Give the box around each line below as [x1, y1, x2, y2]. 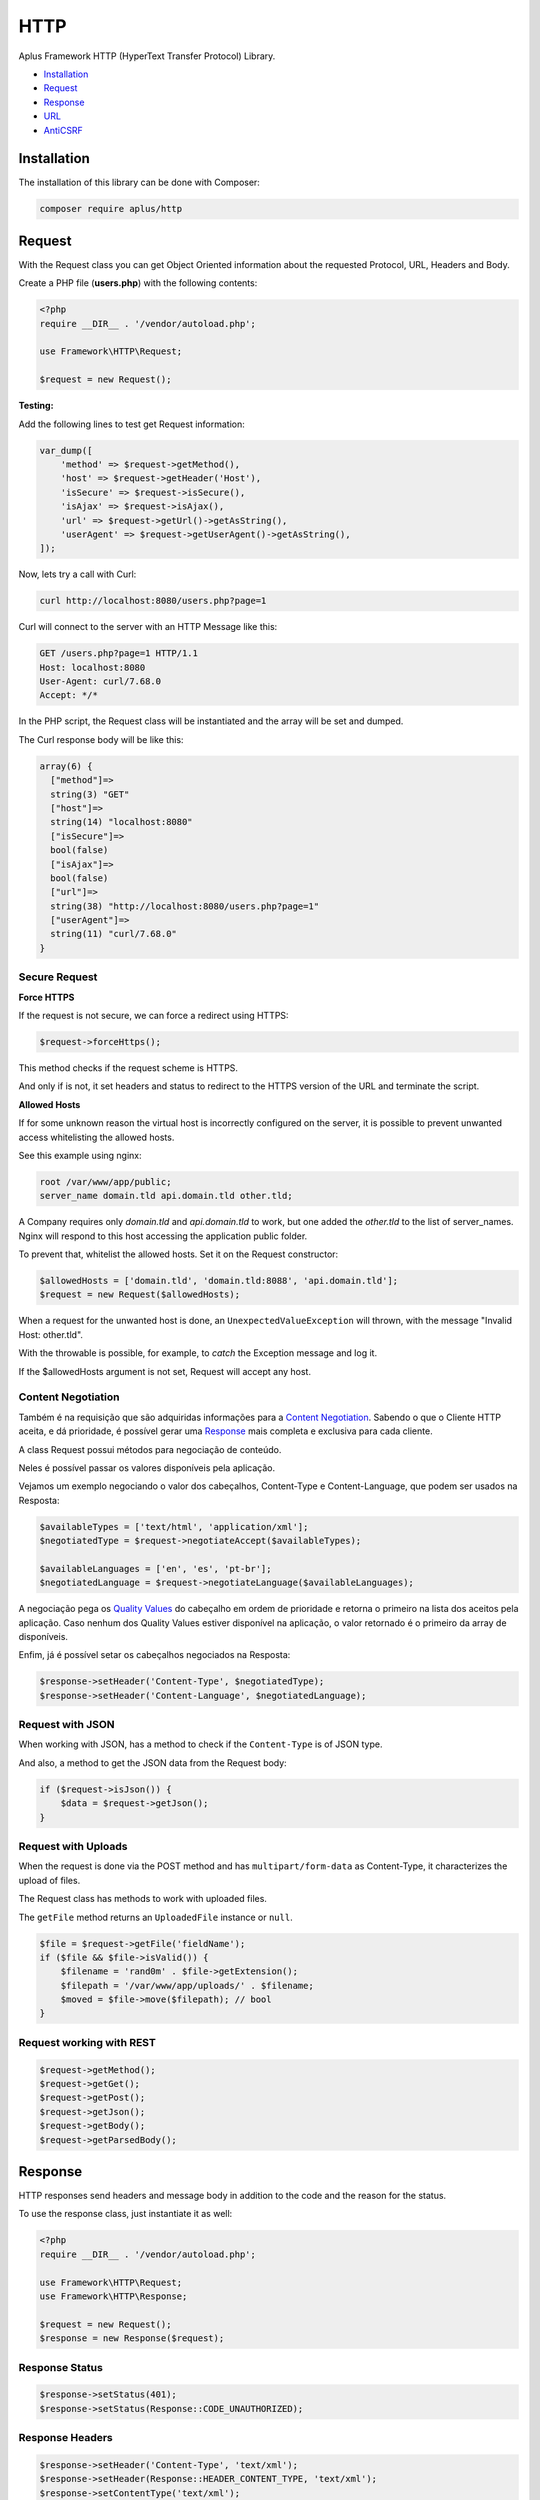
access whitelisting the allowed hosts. [18, 1131, 175, 1143]
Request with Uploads [18, 1840, 128, 1853]
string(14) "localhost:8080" [50, 816, 194, 828]
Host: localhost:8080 [39, 661, 146, 673]
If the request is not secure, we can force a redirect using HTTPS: [18, 1009, 289, 1021]
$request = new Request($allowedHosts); [39, 1289, 240, 1300]
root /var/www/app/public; [39, 1176, 172, 1187]
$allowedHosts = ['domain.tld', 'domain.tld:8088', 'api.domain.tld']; [39, 1275, 399, 1287]
